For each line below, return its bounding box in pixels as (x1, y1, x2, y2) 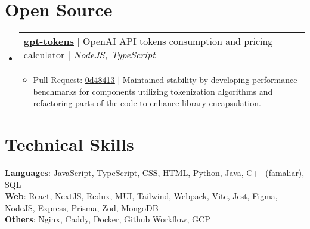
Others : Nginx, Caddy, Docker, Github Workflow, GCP (5, 213, 210, 225)
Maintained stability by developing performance (122, 73, 297, 86)
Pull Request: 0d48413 (33, 73, 115, 86)
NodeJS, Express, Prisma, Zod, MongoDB (5, 201, 159, 213)
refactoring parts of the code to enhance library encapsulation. (33, 97, 261, 109)
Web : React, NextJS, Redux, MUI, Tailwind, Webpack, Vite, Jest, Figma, (5, 190, 278, 202)
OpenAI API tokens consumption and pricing (83, 34, 273, 48)
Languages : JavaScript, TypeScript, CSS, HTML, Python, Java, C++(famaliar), (5, 166, 305, 179)
